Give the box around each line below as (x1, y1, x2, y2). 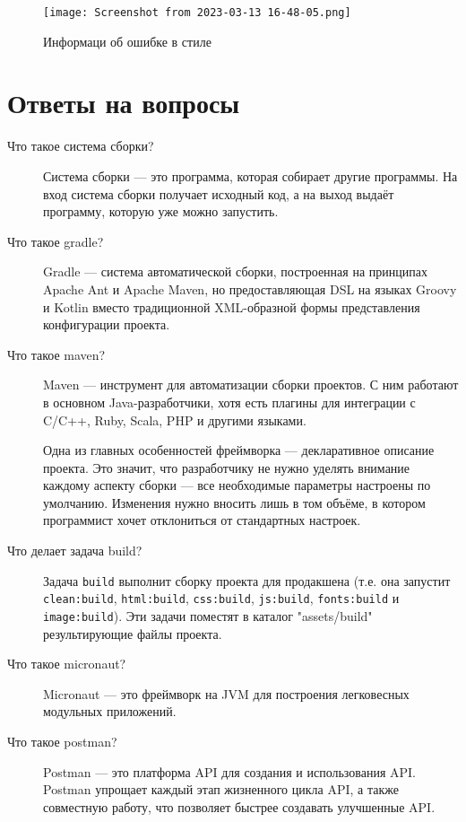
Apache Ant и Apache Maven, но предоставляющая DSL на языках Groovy (43, 279, 457, 298)
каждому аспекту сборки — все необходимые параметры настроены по (43, 476, 431, 494)
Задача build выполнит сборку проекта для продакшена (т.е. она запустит (43, 571, 451, 590)
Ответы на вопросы (7, 84, 240, 121)
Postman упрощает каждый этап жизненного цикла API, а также (43, 780, 399, 799)
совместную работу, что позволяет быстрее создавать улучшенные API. (43, 797, 436, 816)
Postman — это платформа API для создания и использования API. (43, 762, 416, 781)
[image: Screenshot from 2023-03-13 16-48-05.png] (43, 6, 351, 19)
